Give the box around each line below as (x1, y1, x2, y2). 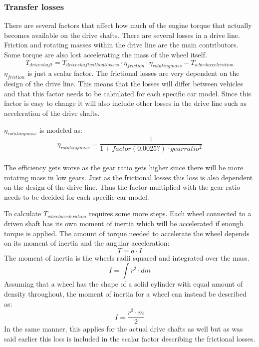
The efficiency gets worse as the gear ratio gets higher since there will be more (4, 162, 244, 173)
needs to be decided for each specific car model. (4, 191, 149, 202)
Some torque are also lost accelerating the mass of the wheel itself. (4, 49, 207, 59)
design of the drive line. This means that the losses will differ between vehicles (4, 78, 244, 89)
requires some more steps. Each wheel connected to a (89, 208, 252, 219)
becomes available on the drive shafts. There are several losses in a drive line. (4, 29, 240, 40)
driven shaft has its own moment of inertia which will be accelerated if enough (4, 218, 244, 228)
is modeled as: (39, 124, 82, 135)
